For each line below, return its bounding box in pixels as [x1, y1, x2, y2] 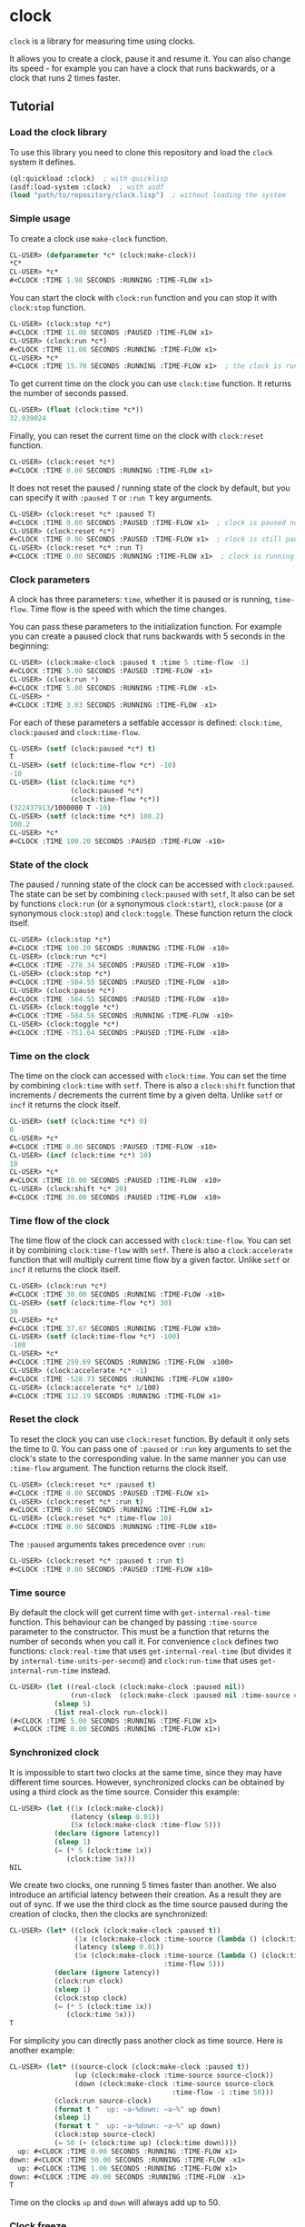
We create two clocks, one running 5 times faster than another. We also [9, 1879, 277, 1890]
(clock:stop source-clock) [54, 2130, 156, 2140]
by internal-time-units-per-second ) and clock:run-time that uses [9, 1655, 259, 1666]
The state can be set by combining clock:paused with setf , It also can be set [9, 889, 295, 900]
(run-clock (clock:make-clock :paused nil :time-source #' [70, 1691, 302, 1700]
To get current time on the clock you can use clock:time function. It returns [9, 378, 292, 389]
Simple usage [9, 213, 71, 225]
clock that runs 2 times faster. [9, 72, 121, 83]
